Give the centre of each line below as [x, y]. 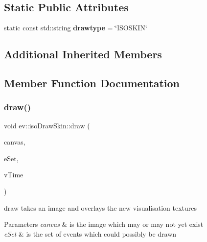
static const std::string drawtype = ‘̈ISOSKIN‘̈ [76, 28]
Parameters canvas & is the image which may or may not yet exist [104, 224]
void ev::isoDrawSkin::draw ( [47, 125]
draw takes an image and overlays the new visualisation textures [101, 207]
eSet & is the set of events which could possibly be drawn [90, 233]
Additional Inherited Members [83, 54]
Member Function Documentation [92, 83]
